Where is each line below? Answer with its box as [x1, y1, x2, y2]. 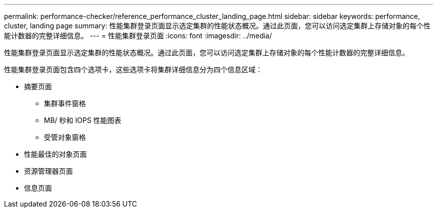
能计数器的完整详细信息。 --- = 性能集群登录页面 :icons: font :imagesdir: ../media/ [4, 31, 272, 40]
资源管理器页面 [24, 167, 73, 175]
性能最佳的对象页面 [24, 150, 87, 158]
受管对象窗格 [44, 133, 86, 141]
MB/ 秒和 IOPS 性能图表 [44, 116, 122, 124]
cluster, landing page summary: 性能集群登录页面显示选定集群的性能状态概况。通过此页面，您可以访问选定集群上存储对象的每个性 [4, 21, 431, 30]
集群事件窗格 [44, 99, 86, 107]
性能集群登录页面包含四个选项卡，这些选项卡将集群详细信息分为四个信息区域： [4, 65, 262, 74]
